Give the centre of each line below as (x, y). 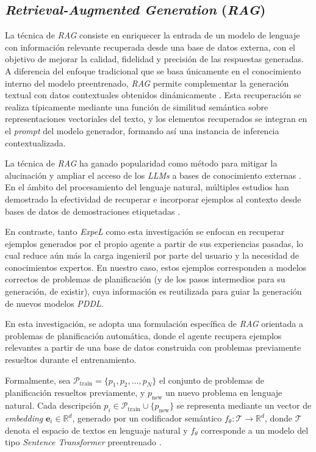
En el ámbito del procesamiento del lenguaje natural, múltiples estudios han (147, 187)
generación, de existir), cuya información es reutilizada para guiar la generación (153, 291)
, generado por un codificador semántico (147, 418)
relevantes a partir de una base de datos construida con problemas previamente (153, 347)
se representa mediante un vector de (244, 405)
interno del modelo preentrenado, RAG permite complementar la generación (147, 83)
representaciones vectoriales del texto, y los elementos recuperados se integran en (156, 119)
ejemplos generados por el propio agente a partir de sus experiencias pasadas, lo (154, 243)
